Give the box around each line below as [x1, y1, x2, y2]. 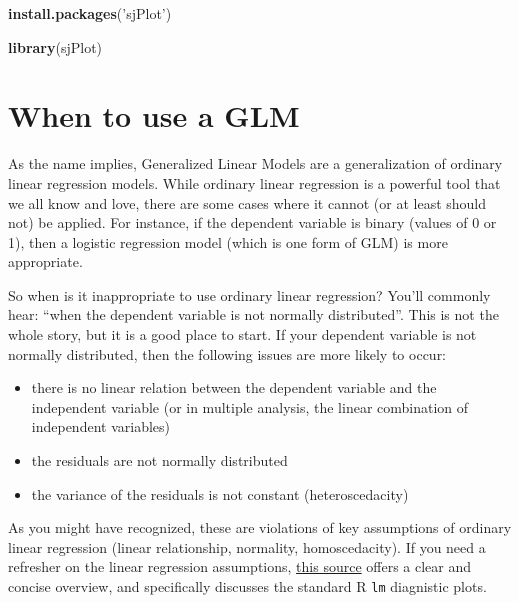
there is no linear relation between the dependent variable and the [31, 377, 437, 398]
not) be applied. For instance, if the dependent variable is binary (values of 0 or [8, 212, 497, 233]
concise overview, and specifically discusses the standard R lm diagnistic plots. [8, 576, 487, 596]
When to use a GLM [8, 95, 300, 136]
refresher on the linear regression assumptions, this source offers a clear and [8, 556, 472, 577]
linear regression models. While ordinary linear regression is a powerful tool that [8, 172, 501, 193]
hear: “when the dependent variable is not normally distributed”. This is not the [8, 304, 499, 325]
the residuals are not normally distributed [31, 450, 288, 471]
